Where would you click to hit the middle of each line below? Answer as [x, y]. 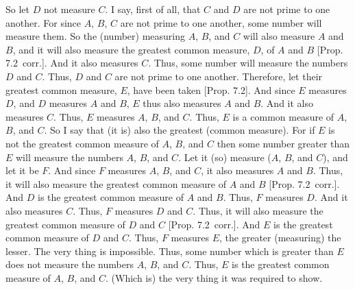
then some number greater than [283, 143]
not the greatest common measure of [82, 143]
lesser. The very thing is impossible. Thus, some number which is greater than [170, 251]
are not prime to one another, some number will [221, 22]
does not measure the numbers [70, 264]
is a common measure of [283, 116]
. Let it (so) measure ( [225, 157]
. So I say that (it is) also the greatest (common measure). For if [180, 130]
